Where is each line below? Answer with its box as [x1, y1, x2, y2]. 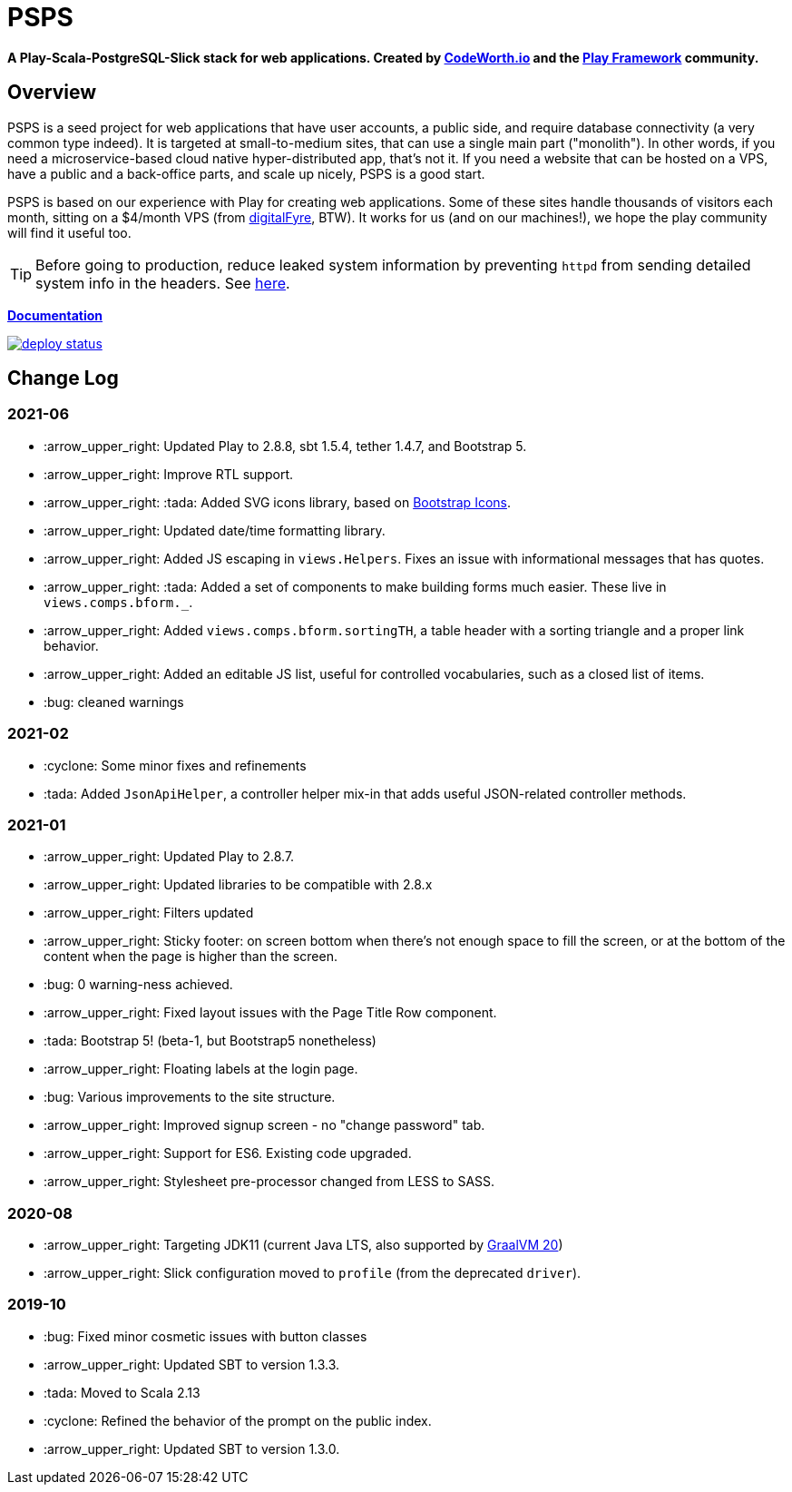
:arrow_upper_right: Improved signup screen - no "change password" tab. [44, 1117, 485, 1134]
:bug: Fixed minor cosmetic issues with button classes [44, 1328, 367, 1344]
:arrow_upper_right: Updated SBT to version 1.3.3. [44, 1356, 340, 1372]
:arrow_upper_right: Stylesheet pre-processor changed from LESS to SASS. [44, 1173, 495, 1190]
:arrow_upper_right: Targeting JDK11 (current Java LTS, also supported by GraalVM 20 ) [44, 1237, 563, 1253]
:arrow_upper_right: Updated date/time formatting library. [44, 522, 386, 538]
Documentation [7, 307, 103, 323]
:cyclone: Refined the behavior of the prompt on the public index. [44, 1412, 432, 1428]
